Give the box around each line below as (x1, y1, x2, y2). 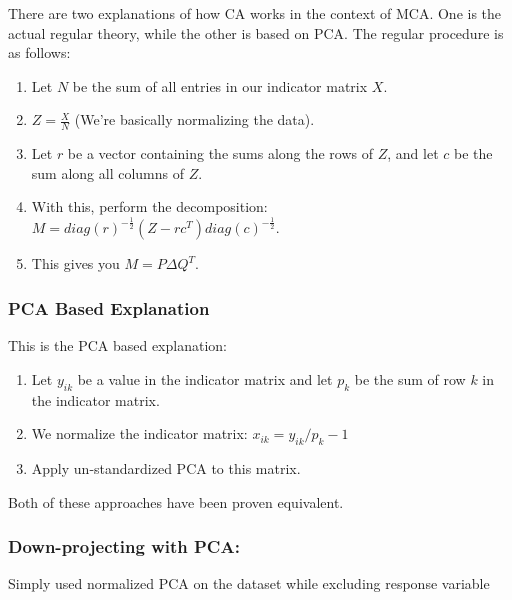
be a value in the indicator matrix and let (77, 368, 333, 389)
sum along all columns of (31, 162, 185, 183)
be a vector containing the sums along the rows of (67, 143, 374, 164)
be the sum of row (354, 368, 466, 389)
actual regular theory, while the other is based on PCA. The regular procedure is (8, 22, 504, 43)
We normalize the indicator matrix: (31, 423, 248, 444)
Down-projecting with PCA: (8, 534, 240, 559)
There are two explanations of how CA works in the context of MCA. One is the (8, 3, 502, 23)
